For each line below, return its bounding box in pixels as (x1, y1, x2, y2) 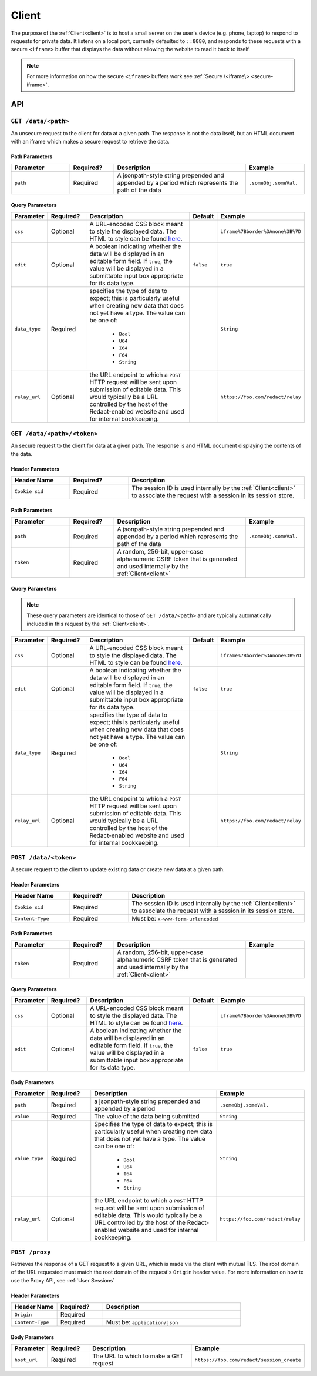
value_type (14, 1155, 44, 1162)
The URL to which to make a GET (92, 1352, 184, 1360)
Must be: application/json (106, 1318, 178, 1327)
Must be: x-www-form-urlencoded (131, 915, 218, 923)
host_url (14, 1357, 38, 1363)
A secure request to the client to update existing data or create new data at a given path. (11, 865, 225, 873)
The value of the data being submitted (94, 1112, 200, 1121)
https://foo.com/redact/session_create (194, 1357, 302, 1363)
